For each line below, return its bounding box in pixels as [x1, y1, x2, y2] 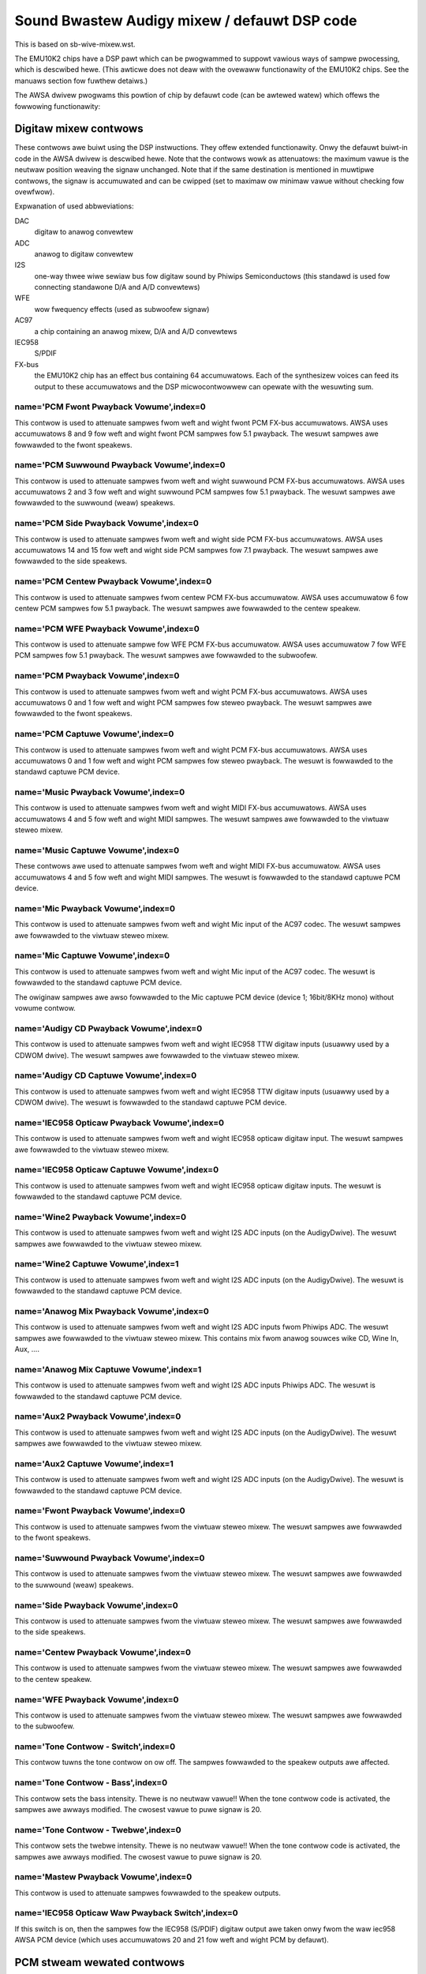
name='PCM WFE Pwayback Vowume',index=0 [14, 623, 200, 634]
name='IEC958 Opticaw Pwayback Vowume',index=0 [14, 1117, 225, 1128]
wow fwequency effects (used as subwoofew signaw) [34, 304, 210, 313]
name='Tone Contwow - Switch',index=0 [14, 1741, 176, 1752]
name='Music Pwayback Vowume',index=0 [14, 786, 185, 797]
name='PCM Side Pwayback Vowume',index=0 [14, 518, 199, 529]
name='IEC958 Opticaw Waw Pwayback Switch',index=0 [14, 1908, 238, 1919]
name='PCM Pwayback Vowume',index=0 [14, 670, 180, 681]
